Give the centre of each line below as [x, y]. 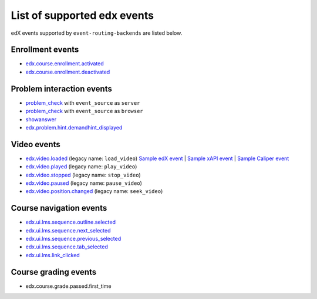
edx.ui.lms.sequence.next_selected [68, 230]
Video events [36, 144]
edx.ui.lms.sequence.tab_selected [67, 247]
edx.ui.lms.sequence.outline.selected [70, 222]
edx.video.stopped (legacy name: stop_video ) [83, 175]
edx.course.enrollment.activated [65, 64]
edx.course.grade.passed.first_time [68, 286]
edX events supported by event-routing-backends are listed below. [97, 33]
